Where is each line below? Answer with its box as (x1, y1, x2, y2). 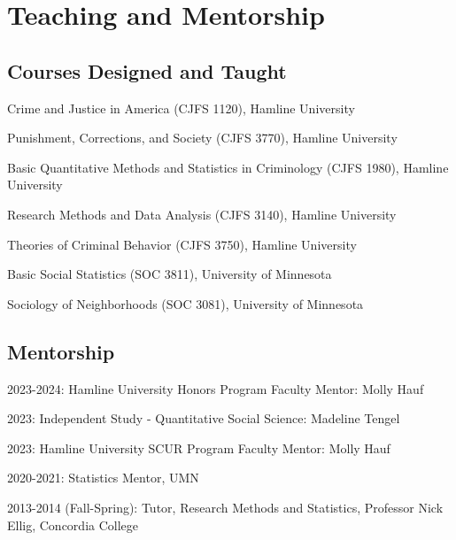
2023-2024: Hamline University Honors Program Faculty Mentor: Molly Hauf (7, 379, 424, 397)
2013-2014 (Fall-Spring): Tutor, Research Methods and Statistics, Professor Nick (7, 498, 444, 516)
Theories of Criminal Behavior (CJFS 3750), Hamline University (7, 235, 357, 253)
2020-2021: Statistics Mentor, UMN (7, 468, 199, 487)
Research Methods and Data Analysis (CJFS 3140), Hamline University (7, 204, 397, 223)
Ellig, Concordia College (7, 515, 139, 534)
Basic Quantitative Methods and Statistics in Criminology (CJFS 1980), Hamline (7, 158, 449, 176)
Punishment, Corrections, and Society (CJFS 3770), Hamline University (7, 128, 398, 147)
